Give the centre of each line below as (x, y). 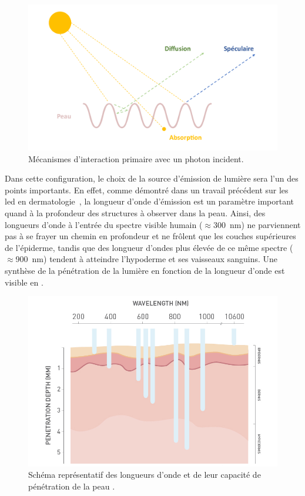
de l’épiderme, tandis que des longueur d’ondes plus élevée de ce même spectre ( (149, 247)
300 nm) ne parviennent (257, 224)
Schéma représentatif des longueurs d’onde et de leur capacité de (145, 475)
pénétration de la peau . (72, 486)
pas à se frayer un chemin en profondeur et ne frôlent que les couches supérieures (150, 236)
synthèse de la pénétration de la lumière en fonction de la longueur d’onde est (145, 270)
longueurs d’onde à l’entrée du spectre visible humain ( (104, 224)
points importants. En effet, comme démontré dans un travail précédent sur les (147, 190)
